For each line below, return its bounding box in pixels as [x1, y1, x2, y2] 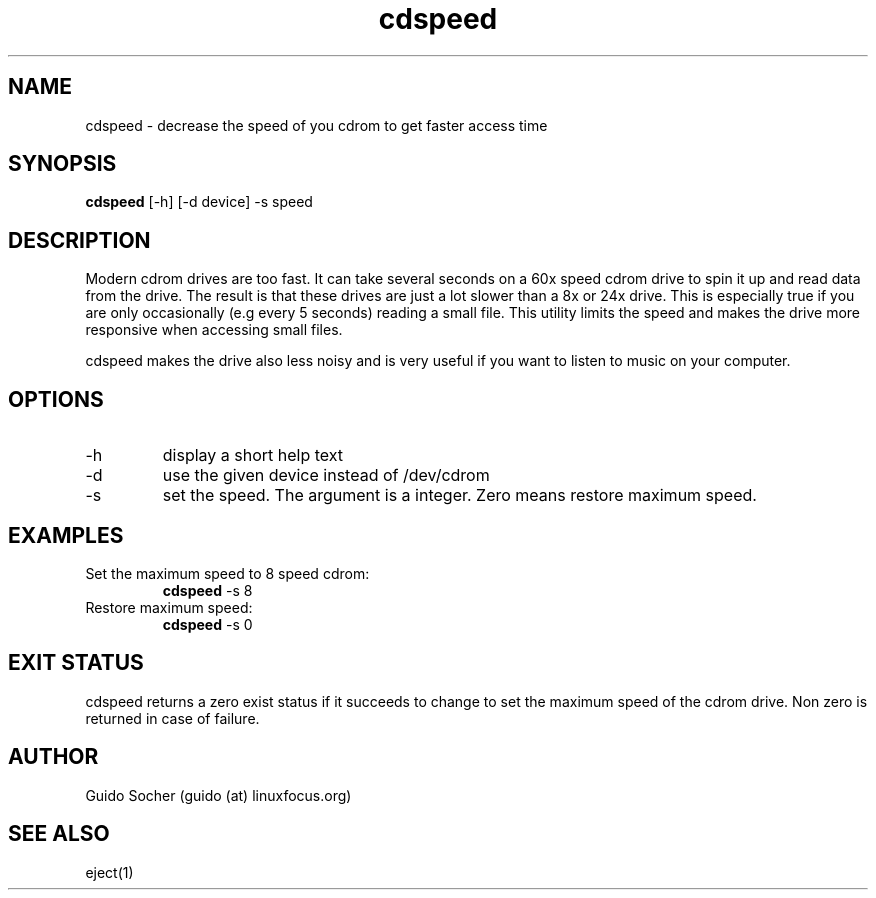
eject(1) [85, 863, 134, 881]
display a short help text [162, 445, 344, 466]
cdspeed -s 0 [162, 615, 253, 633]
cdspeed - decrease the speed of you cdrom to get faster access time [85, 116, 548, 134]
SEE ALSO [8, 821, 110, 847]
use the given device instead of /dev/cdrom [162, 465, 490, 486]
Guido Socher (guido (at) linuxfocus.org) [85, 786, 352, 804]
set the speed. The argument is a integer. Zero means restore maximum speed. [162, 485, 757, 506]
